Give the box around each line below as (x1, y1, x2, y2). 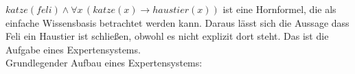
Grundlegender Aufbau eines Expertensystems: (5, 56, 203, 70)
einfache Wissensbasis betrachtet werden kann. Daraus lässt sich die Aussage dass (5, 15, 350, 29)
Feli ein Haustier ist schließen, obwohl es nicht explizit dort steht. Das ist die (5, 29, 329, 43)
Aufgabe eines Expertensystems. (5, 42, 141, 56)
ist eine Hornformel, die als (222, 2, 336, 16)
